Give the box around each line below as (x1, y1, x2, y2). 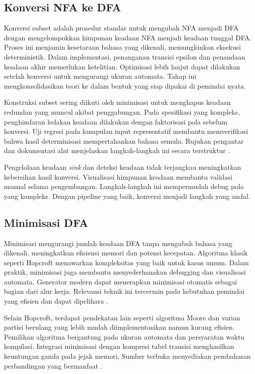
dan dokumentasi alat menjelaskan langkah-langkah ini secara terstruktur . (4, 145, 230, 156)
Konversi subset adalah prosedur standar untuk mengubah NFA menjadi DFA (4, 23, 239, 33)
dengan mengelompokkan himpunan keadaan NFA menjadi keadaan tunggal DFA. (4, 32, 252, 42)
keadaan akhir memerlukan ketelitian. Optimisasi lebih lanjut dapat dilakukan (4, 61, 240, 71)
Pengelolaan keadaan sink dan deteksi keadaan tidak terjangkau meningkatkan (4, 161, 241, 172)
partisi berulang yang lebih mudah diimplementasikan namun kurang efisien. (4, 322, 235, 332)
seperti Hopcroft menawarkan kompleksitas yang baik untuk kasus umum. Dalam (4, 257, 249, 267)
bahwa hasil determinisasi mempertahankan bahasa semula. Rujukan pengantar (4, 135, 244, 146)
